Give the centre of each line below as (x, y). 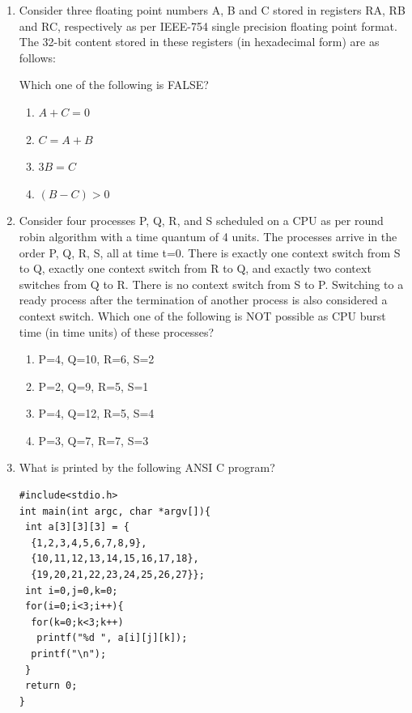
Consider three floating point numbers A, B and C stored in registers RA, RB (212, 10)
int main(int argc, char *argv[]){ (115, 511)
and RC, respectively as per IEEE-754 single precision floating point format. (208, 25)
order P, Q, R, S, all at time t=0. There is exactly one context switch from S (210, 252)
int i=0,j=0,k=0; (71, 590)
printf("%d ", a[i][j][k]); (112, 638)
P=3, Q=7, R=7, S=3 (93, 440)
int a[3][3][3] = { (77, 527)
